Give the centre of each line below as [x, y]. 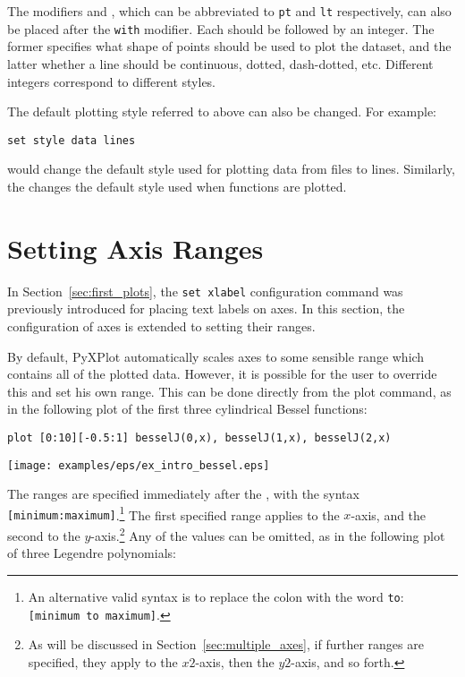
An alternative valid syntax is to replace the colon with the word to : [216, 596]
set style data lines [72, 140]
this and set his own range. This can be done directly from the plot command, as [229, 391]
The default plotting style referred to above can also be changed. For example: [222, 111]
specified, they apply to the [103, 661]
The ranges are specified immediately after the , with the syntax [183, 494]
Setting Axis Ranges [135, 248]
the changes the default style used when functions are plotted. [177, 186]
